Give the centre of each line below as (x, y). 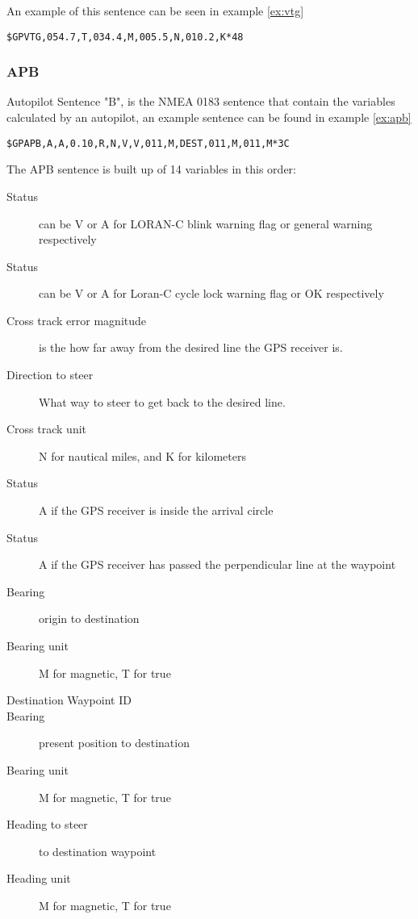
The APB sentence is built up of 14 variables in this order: (151, 169)
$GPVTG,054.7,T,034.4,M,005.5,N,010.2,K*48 (125, 37)
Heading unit (39, 878)
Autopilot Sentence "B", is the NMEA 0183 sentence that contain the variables (201, 101)
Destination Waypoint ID (69, 700)
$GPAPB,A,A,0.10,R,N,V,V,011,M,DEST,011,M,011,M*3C (148, 143)
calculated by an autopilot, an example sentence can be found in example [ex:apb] (209, 117)
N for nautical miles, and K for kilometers (142, 455)
